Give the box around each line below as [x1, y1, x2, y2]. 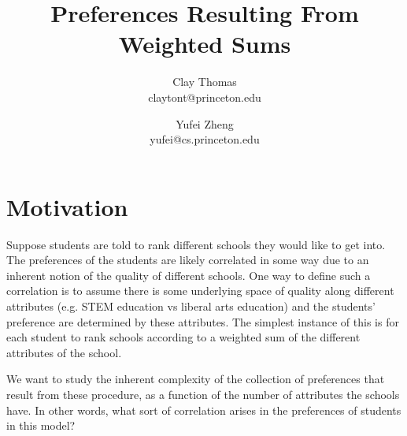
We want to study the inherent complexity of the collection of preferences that [6, 371, 385, 387]
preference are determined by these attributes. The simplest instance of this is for [6, 313, 399, 330]
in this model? [6, 417, 76, 434]
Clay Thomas [172, 73, 237, 90]
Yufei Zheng [176, 115, 234, 132]
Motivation [6, 190, 128, 222]
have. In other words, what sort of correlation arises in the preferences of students [6, 401, 401, 418]
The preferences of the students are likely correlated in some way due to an [6, 252, 369, 268]
